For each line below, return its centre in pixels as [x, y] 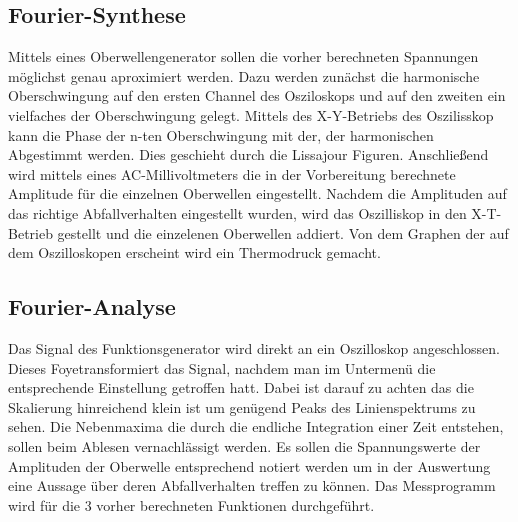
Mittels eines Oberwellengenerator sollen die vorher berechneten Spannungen [243, 56]
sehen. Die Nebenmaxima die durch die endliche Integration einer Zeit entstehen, [256, 426]
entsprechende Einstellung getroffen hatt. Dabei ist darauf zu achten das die [241, 387]
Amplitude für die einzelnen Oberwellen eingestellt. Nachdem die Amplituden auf [257, 193]
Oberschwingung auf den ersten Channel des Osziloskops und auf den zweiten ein [257, 95]
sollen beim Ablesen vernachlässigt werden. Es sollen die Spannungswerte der [244, 445]
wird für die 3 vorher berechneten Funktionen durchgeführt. [191, 504]
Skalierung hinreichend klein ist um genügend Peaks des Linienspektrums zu [242, 406]
